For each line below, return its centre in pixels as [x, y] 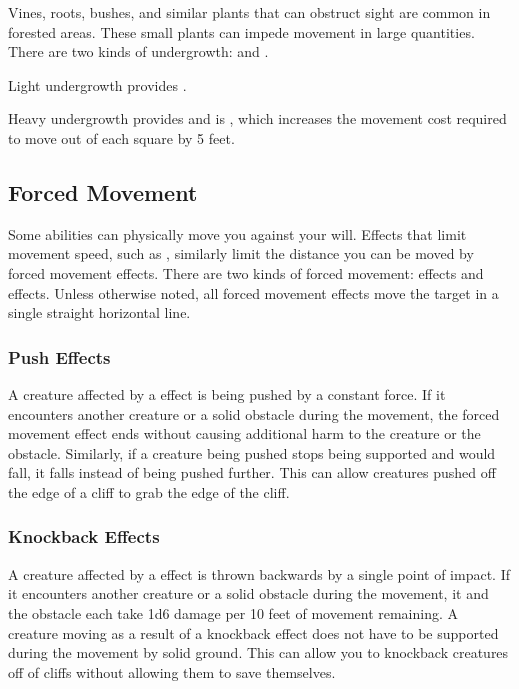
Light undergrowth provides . [97, 84]
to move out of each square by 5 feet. [121, 137]
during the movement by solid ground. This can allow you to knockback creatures [258, 652]
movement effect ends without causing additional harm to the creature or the [244, 433]
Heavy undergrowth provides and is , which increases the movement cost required [257, 118]
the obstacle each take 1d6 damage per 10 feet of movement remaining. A [233, 612]
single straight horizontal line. [99, 312]
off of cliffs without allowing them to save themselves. [172, 671]
